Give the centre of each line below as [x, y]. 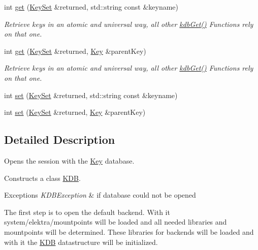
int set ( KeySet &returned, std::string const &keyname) [91, 95]
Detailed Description [60, 139]
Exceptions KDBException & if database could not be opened [100, 195]
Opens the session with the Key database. [69, 160]
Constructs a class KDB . [42, 178]
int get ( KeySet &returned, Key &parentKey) [75, 51]
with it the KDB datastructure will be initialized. [81, 242]
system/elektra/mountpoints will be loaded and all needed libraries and [116, 222]
